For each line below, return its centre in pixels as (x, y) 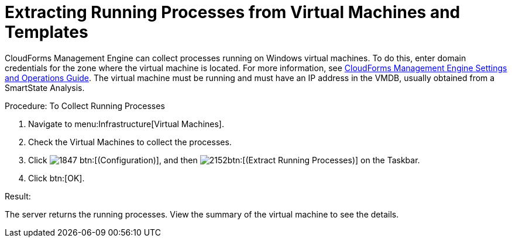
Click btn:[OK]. (56, 178)
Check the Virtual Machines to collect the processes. (130, 142)
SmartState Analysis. (45, 87)
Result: (18, 196)
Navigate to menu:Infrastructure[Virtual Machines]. (126, 124)
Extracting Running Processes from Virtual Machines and (233, 12)
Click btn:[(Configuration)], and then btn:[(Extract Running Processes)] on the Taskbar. (224, 160)
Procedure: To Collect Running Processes (85, 106)
